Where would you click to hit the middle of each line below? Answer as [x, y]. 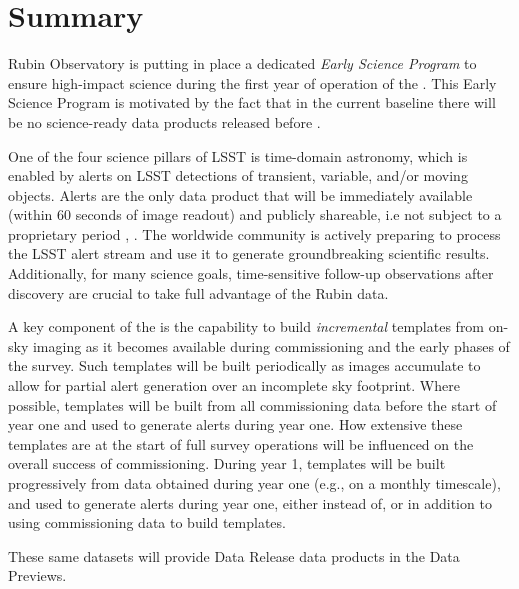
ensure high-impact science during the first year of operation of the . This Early [252, 82]
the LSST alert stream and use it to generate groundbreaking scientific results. [249, 253]
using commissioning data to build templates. [147, 522]
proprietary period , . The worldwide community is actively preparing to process [254, 233]
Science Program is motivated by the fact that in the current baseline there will [252, 102]
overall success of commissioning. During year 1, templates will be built [227, 463]
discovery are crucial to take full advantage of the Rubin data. [198, 292]
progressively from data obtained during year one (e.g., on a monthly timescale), [254, 483]
